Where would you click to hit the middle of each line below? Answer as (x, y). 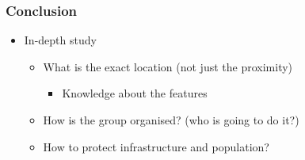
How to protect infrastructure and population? (156, 146)
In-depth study (60, 40)
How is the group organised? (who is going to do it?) (171, 120)
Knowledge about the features (135, 93)
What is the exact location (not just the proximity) (168, 66)
